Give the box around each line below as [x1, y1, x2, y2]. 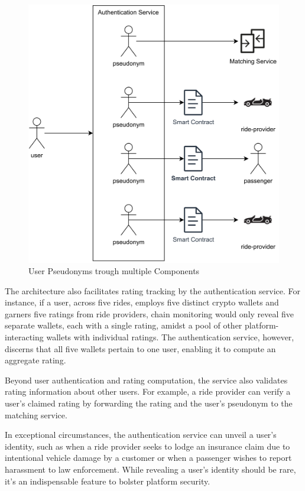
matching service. [5, 408, 67, 421]
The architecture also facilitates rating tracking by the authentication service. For [5, 284, 300, 297]
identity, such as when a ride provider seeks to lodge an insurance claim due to [5, 440, 290, 452]
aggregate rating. [5, 354, 66, 366]
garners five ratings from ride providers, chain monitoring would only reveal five [5, 307, 294, 320]
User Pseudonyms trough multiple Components [28, 265, 200, 277]
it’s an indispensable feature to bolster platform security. [5, 474, 210, 487]
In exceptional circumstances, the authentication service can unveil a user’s [5, 428, 277, 441]
